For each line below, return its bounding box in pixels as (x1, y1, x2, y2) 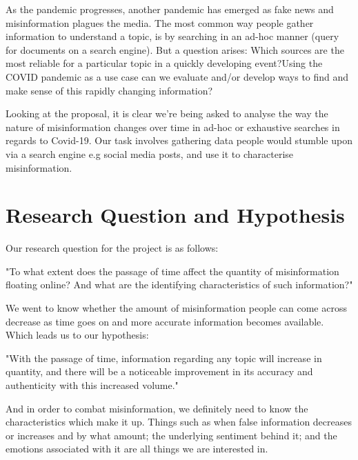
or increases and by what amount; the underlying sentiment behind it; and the (6, 428, 337, 442)
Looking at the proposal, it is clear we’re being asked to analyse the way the (6, 106, 328, 121)
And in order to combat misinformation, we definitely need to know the (6, 401, 308, 415)
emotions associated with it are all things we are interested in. (6, 441, 268, 456)
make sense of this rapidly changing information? (6, 83, 213, 97)
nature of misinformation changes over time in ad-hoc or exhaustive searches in (6, 119, 340, 134)
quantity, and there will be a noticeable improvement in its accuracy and (6, 364, 313, 379)
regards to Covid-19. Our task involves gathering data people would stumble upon (6, 133, 352, 148)
